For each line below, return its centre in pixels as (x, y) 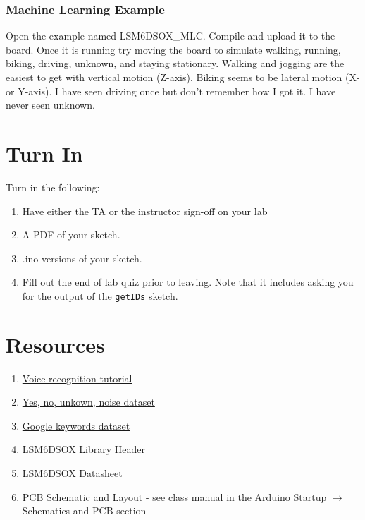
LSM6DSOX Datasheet (72, 473)
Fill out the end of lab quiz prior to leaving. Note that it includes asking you (188, 282)
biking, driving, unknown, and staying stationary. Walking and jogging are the (175, 63)
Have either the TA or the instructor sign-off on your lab (145, 211)
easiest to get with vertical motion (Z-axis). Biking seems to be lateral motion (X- (183, 77)
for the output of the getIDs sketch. (100, 295)
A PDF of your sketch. (71, 235)
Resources (55, 344)
